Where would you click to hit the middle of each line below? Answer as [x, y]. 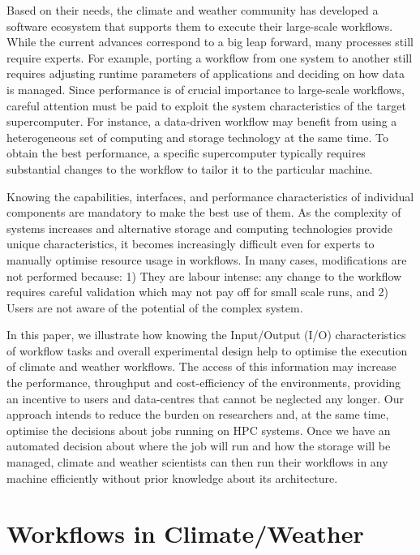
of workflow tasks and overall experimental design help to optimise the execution [207, 350]
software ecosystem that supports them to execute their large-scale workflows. [200, 26]
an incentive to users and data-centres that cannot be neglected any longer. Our [205, 398]
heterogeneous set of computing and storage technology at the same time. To [197, 137]
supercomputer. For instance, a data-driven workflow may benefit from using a [202, 121]
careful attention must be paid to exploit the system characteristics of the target [206, 105]
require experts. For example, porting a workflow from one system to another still [210, 57]
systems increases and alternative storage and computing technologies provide [199, 228]
